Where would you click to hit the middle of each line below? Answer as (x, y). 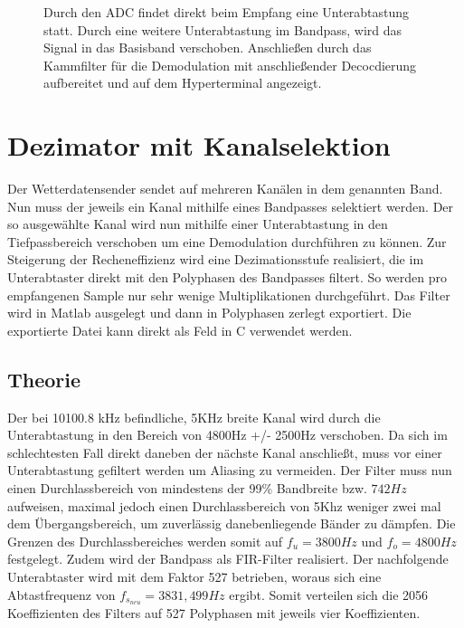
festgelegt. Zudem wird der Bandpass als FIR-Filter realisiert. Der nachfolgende (228, 559)
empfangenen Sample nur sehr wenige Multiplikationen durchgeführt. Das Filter (229, 295)
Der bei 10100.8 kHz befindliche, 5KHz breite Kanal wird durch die (194, 417)
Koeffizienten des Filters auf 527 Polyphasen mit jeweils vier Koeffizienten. (214, 613)
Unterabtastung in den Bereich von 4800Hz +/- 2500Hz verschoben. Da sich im (227, 435)
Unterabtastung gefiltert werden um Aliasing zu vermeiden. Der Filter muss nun (230, 470)
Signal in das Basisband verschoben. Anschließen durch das (208, 48)
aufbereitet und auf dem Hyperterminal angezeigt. (183, 83)
